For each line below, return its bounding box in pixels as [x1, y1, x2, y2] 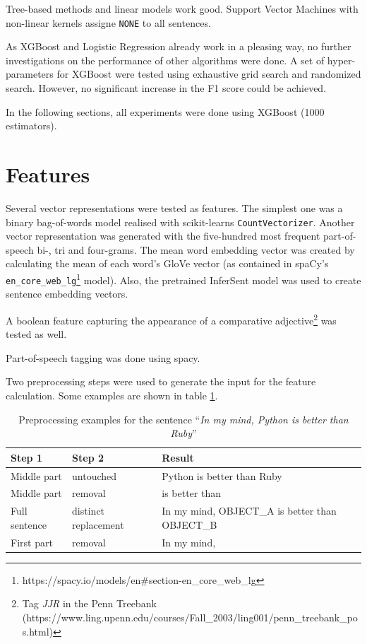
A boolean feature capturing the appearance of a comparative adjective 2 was [6, 310, 337, 327]
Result [162, 450, 194, 464]
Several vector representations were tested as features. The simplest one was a [6, 200, 343, 215]
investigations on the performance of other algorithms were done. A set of [6, 52, 325, 67]
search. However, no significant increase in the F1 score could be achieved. [6, 81, 327, 95]
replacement [72, 517, 124, 532]
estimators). [6, 118, 57, 133]
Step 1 [11, 450, 42, 464]
